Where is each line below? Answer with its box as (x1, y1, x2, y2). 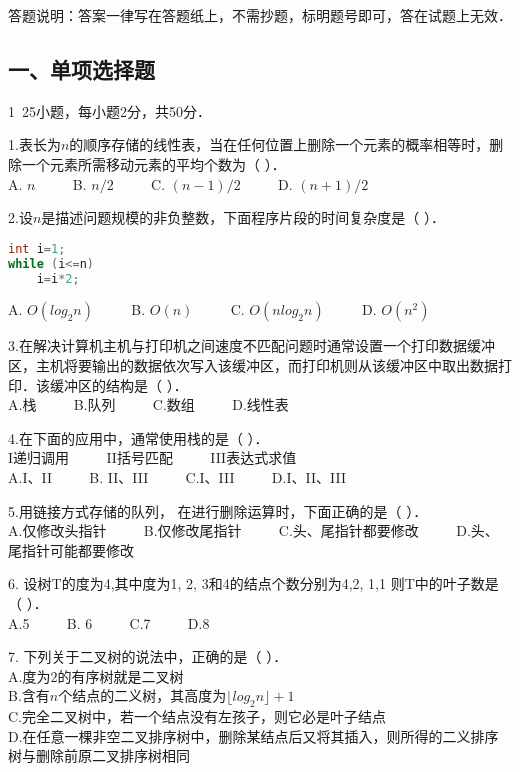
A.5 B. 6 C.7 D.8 (8, 612, 210, 633)
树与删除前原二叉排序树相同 (8, 745, 190, 766)
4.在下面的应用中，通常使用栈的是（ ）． (8, 427, 269, 448)
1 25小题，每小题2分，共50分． (8, 100, 211, 121)
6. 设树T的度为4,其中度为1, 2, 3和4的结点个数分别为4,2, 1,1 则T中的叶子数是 (8, 573, 499, 594)
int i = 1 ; (8, 241, 66, 256)
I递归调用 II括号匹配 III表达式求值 (8, 447, 297, 468)
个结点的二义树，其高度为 (58, 685, 227, 706)
